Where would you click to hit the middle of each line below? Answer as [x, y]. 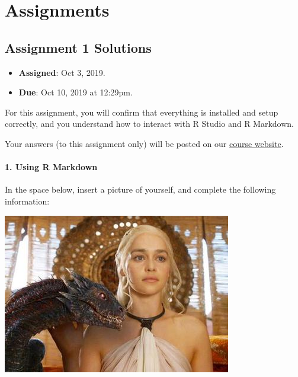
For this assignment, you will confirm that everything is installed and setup [142, 112]
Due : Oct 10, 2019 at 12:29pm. [76, 92]
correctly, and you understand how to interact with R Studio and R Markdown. [149, 124]
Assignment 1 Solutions [78, 47]
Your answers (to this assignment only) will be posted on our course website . [144, 143]
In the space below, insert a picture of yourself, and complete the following [140, 189]
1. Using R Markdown [51, 167]
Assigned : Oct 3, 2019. [62, 72]
